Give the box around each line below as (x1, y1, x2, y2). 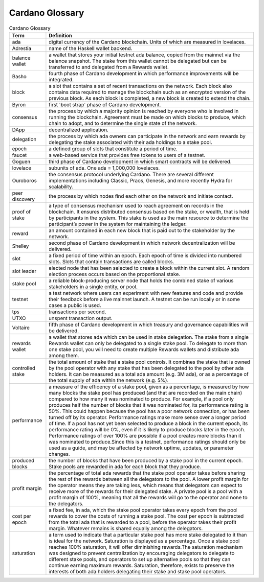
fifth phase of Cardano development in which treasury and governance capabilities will (48, 321, 249, 328)
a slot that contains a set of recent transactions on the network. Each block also (48, 82, 232, 89)
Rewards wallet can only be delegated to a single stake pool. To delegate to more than (48, 340, 247, 347)
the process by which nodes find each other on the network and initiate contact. (48, 192, 233, 199)
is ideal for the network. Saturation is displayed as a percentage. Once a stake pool (48, 537, 240, 544)
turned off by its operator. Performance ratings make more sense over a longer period (48, 414, 246, 420)
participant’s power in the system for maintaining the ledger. (48, 220, 187, 227)
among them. (48, 352, 79, 359)
